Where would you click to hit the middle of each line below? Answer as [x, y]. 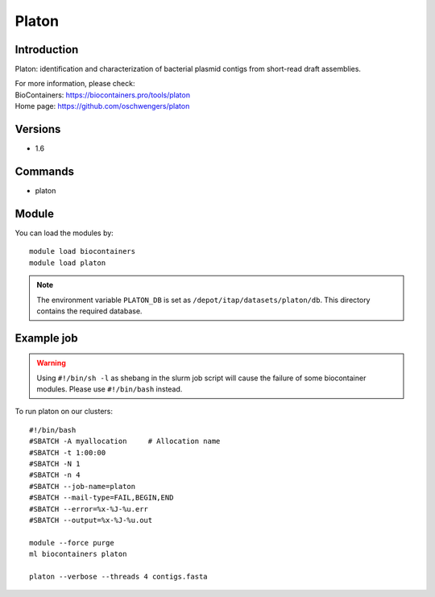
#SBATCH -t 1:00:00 [68, 452]
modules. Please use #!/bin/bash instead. [110, 389]
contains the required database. [89, 311]
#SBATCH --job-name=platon [83, 486]
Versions [38, 129]
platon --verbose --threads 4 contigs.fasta [119, 576]
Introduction [47, 50]
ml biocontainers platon [78, 554]
